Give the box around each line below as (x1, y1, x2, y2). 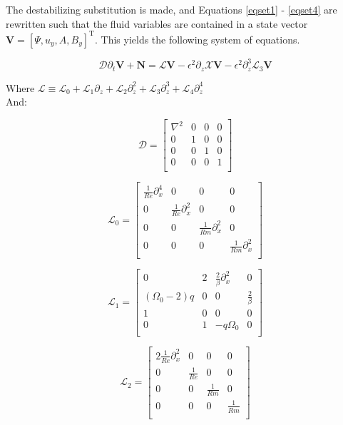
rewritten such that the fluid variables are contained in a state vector (6, 16, 308, 31)
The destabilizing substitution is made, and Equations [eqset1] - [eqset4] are (6, 2, 337, 16)
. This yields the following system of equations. (94, 31, 300, 46)
